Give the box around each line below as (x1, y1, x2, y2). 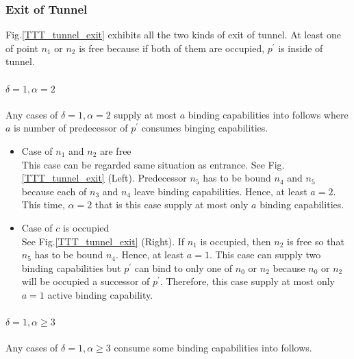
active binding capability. (47, 287, 153, 301)
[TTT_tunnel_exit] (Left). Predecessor (21, 171, 187, 185)
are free (100, 143, 131, 158)
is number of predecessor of (14, 121, 128, 135)
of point (5, 40, 38, 55)
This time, (21, 197, 65, 212)
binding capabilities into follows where (188, 107, 349, 121)
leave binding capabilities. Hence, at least (134, 184, 307, 198)
